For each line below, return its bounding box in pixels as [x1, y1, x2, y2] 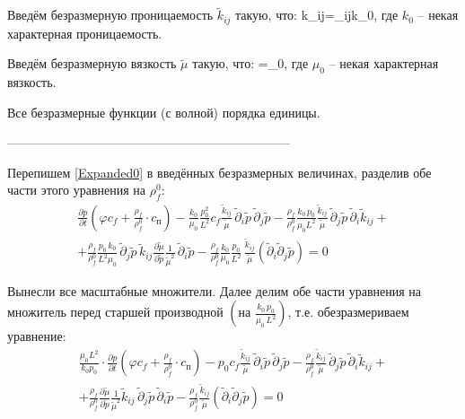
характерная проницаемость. [7, 23, 162, 42]
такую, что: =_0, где [192, 54, 309, 73]
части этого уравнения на [7, 180, 146, 199]
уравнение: [7, 327, 66, 345]
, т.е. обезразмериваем [287, 302, 409, 321]
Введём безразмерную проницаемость [7, 5, 214, 24]
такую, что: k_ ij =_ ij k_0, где [235, 5, 399, 24]
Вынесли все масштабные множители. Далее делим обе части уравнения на [7, 281, 422, 300]
